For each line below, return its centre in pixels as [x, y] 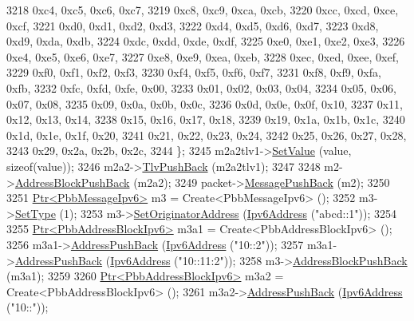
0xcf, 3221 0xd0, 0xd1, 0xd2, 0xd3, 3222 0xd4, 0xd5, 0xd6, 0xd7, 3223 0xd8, [193, 25]
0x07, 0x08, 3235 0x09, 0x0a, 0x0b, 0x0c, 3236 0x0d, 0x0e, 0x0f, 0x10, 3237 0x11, [205, 103]
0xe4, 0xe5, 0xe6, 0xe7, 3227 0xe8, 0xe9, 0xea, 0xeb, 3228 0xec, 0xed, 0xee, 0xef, [203, 56]
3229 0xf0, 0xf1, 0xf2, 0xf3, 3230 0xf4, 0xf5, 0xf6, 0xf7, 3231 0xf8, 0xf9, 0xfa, [194, 72]
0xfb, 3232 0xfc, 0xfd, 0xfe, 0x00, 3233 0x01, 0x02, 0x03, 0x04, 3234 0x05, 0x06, [201, 87]
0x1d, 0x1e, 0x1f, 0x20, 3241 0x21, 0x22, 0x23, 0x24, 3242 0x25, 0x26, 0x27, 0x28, [207, 135]
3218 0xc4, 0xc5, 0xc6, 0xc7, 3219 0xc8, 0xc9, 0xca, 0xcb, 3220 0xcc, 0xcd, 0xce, [203, 10]
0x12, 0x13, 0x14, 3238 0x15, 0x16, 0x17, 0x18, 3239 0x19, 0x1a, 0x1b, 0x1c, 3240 [206, 119]
